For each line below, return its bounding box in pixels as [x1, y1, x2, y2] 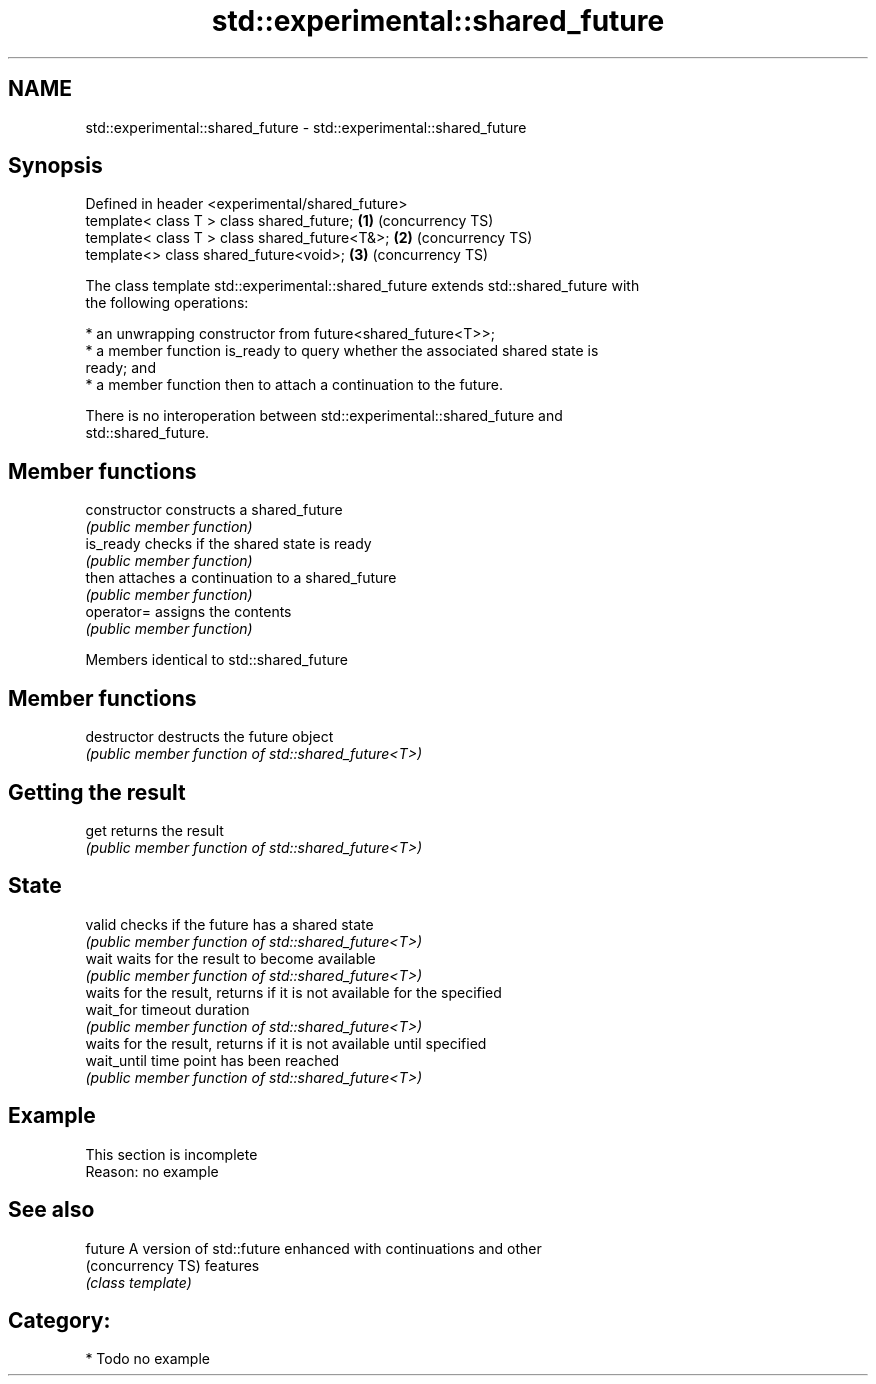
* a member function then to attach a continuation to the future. [85, 376, 503, 394]
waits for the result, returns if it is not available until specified [85, 1034, 487, 1052]
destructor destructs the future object [85, 728, 334, 746]
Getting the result [8, 779, 186, 805]
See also [8, 1197, 95, 1223]
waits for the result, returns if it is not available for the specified [85, 983, 502, 1001]
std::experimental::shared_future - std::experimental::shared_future [85, 118, 527, 136]
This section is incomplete [85, 1145, 258, 1163]
